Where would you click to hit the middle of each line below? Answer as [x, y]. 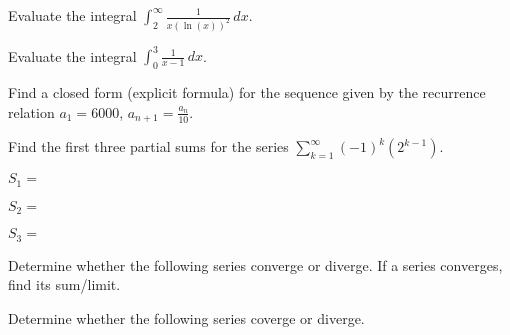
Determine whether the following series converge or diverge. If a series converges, [255, 264]
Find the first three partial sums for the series [148, 146]
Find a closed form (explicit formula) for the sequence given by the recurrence [247, 92]
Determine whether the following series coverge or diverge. [186, 317]
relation [31, 111]
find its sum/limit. [64, 284]
